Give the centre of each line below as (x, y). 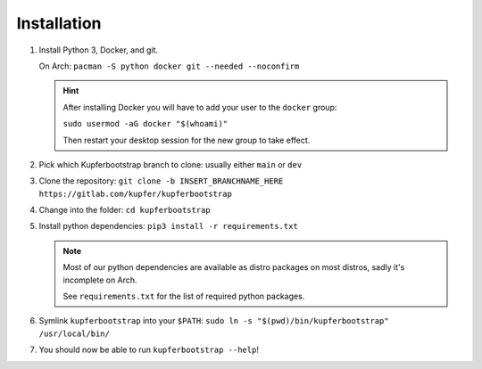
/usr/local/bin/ (75, 333)
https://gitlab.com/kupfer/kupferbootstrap (135, 193)
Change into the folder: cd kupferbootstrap (125, 210)
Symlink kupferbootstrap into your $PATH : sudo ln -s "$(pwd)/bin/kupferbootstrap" (214, 321)
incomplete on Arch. (100, 280)
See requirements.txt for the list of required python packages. (184, 296)
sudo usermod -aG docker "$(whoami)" (145, 124)
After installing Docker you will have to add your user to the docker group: (200, 107)
